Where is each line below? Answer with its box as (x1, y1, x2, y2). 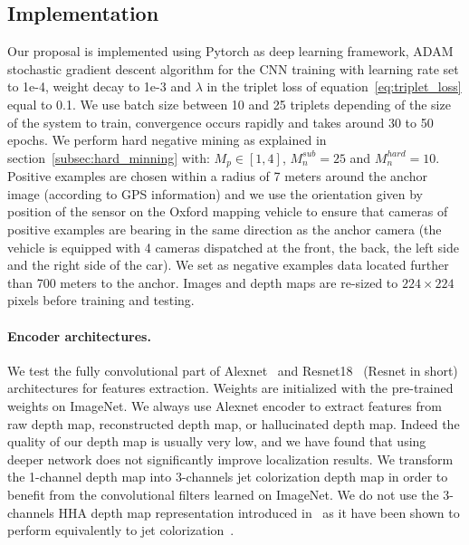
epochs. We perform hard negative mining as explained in (7, 130, 327, 149)
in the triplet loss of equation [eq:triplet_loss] (206, 77, 462, 96)
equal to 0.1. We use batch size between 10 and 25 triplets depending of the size (7, 94, 451, 113)
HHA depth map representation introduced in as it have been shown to (58, 502, 460, 521)
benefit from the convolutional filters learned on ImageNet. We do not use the (7, 484, 439, 503)
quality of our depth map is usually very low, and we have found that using (7, 432, 426, 451)
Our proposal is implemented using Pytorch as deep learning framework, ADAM (7, 42, 454, 61)
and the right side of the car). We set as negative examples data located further (7, 255, 449, 274)
